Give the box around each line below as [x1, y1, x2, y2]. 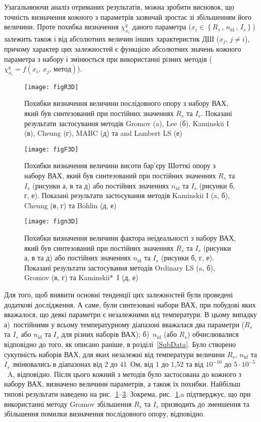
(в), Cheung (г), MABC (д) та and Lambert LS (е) [24, 128, 182, 138]
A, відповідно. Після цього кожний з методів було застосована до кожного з [7, 368, 242, 379]
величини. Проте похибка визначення [4, 21, 119, 32]
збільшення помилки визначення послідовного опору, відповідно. [4, 408, 205, 419]
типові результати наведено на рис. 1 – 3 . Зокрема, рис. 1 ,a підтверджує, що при [4, 388, 251, 399]
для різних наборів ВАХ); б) [61, 329, 149, 339]
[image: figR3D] [24, 83, 79, 91]
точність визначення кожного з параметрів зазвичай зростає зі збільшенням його [4, 11, 251, 22]
